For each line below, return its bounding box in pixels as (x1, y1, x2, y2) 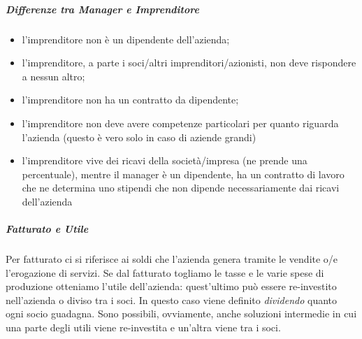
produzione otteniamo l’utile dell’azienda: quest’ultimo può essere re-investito (6, 279, 337, 294)
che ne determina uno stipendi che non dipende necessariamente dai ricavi (22, 180, 340, 195)
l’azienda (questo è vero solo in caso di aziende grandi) (22, 129, 256, 144)
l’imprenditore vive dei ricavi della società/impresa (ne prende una (22, 153, 307, 168)
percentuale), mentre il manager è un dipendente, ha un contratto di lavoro (22, 166, 345, 181)
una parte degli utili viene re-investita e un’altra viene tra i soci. (6, 320, 281, 335)
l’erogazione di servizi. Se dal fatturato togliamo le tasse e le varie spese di (6, 265, 324, 280)
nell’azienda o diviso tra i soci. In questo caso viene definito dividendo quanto (6, 292, 338, 307)
